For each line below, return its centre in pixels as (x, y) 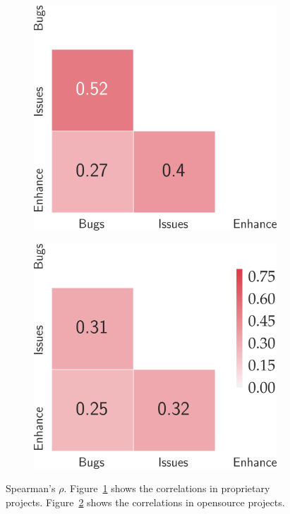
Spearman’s (31, 488)
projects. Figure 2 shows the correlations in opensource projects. (145, 502)
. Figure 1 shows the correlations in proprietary (167, 488)
